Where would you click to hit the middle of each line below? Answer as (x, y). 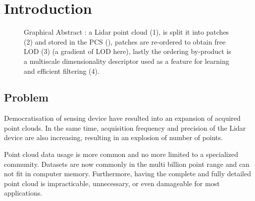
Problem (26, 97)
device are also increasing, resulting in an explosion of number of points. (113, 137)
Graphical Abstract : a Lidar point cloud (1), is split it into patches (127, 32)
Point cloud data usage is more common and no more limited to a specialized (121, 154)
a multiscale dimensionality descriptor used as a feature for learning (127, 61)
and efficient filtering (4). (62, 71)
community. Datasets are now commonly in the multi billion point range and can (127, 164)
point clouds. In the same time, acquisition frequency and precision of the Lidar (125, 127)
